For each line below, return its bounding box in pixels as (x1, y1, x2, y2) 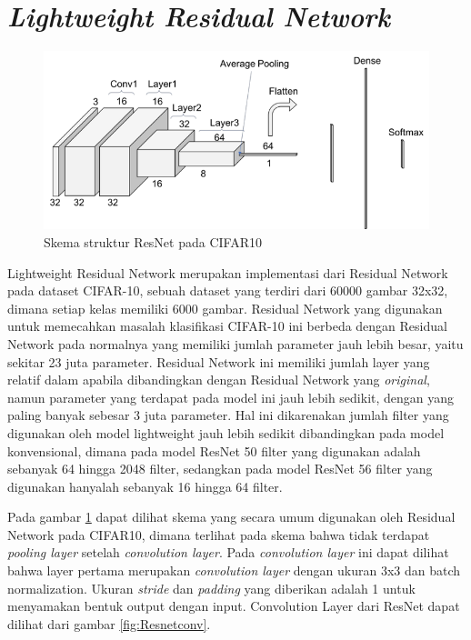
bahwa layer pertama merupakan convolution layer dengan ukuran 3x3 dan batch (7, 561, 461, 580)
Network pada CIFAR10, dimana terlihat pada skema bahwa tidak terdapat (7, 525, 430, 544)
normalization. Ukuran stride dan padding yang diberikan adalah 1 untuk (7, 578, 416, 597)
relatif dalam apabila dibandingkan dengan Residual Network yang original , (7, 370, 430, 389)
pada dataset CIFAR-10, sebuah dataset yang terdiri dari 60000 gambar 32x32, (7, 281, 448, 300)
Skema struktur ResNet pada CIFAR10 (44, 232, 262, 251)
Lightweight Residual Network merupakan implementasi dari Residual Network (7, 263, 448, 282)
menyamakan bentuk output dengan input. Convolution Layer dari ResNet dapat (7, 596, 460, 615)
